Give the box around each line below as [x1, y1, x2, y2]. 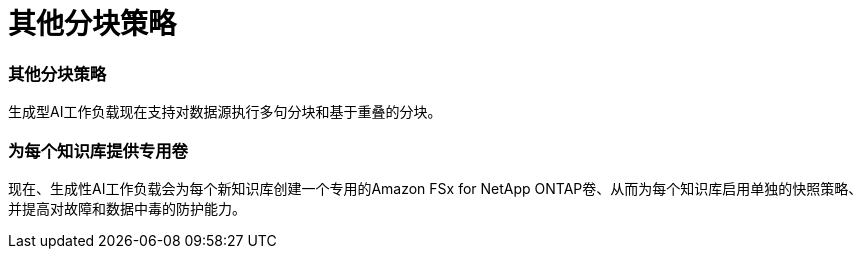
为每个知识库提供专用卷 [8, 140, 188, 161]
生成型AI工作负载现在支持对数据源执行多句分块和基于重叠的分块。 [8, 103, 442, 121]
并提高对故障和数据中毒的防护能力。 [8, 199, 246, 217]
